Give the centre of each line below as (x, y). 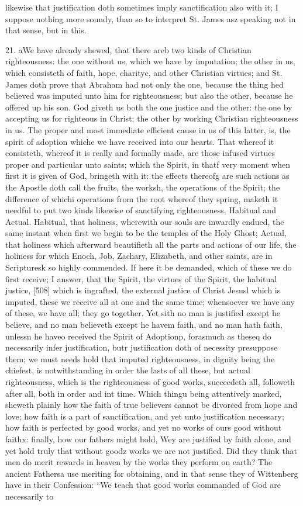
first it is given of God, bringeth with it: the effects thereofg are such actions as (147, 176)
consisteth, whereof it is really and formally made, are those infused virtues (140, 153)
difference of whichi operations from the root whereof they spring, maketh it (142, 198)
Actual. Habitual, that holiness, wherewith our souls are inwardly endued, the (145, 221)
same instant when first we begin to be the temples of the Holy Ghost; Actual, (146, 233)
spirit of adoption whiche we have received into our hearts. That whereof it (140, 141)
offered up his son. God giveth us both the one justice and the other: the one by (149, 107)
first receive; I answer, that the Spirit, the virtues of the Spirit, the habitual (141, 278)
